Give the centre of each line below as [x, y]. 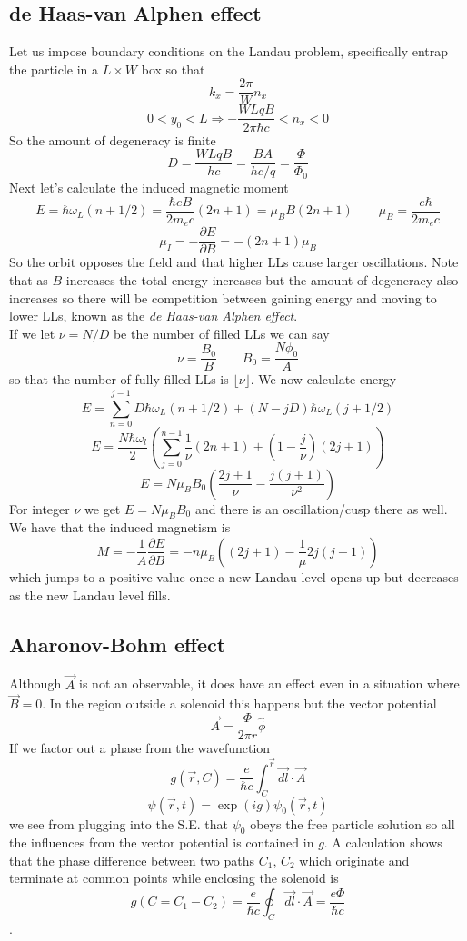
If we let [32, 333]
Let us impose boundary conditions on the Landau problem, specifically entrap [229, 51]
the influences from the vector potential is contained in [162, 842]
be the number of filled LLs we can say [221, 333]
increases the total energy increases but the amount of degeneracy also [262, 279]
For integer [40, 508]
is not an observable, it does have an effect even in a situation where [269, 683]
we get [103, 508]
